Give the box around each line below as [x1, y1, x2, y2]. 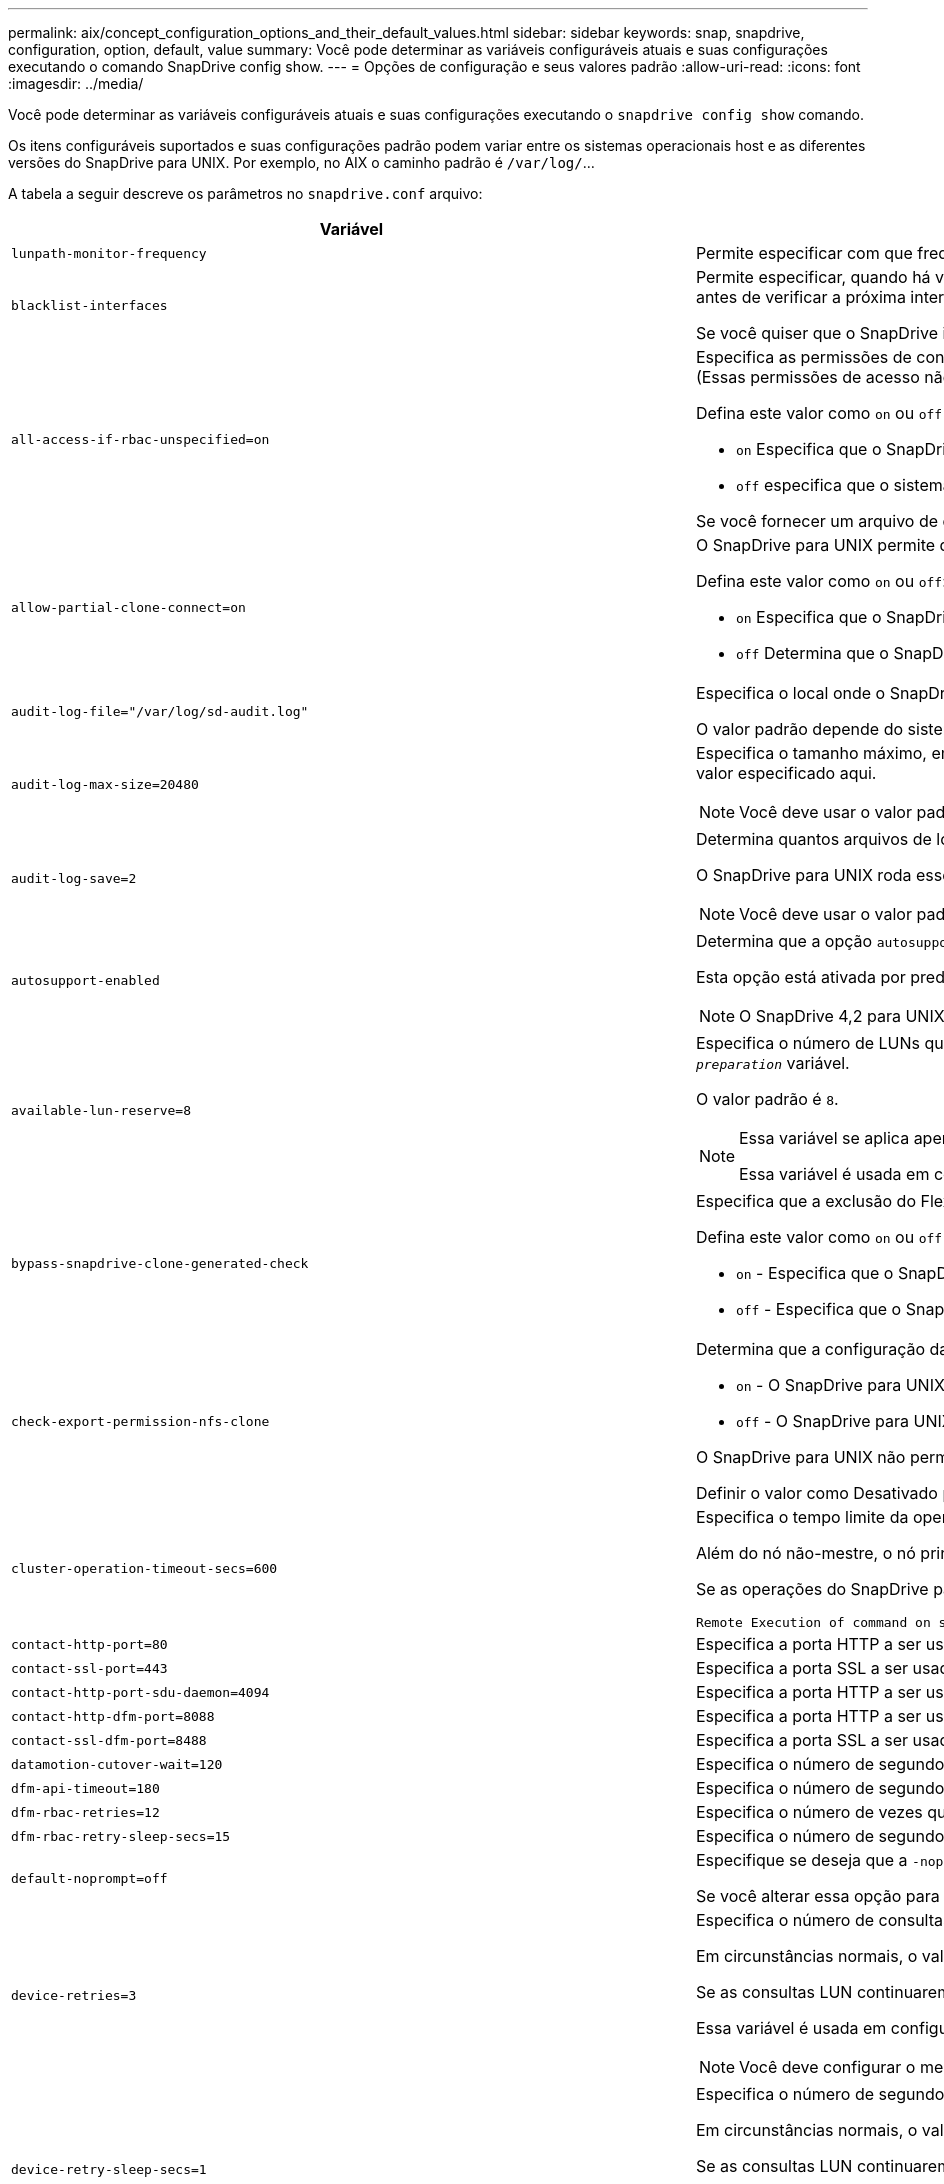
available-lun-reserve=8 [11, 1102, 192, 1118]
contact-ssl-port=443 [11, 1660, 168, 1676]
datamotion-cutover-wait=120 [11, 1756, 223, 1772]
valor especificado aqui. [695, 763, 877, 783]
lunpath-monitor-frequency [11, 245, 207, 261]
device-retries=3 [11, 1987, 137, 2003]
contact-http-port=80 [11, 1636, 168, 1652]
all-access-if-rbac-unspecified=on [11, 431, 270, 447]
